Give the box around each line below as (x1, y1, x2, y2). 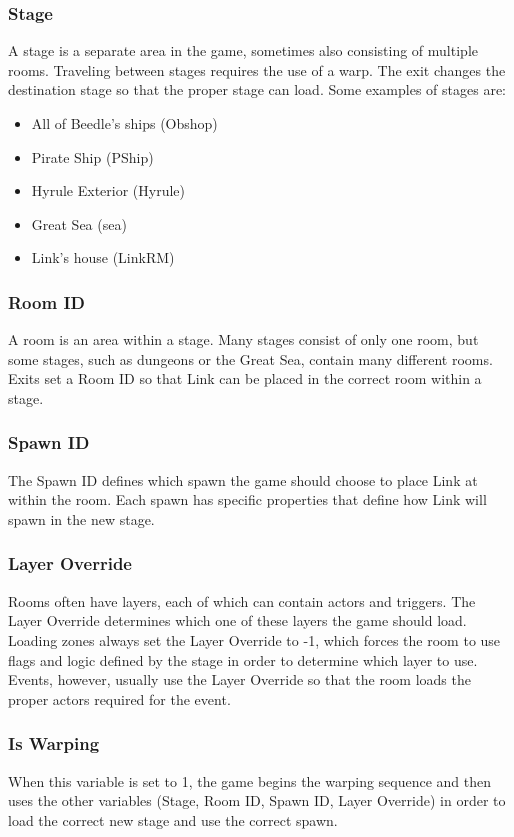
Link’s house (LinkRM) (31, 247, 175, 268)
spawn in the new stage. (8, 508, 155, 529)
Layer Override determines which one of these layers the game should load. (8, 610, 467, 631)
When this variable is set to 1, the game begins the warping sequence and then (8, 770, 492, 791)
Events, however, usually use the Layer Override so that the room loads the (8, 669, 471, 690)
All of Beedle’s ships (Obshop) (31, 113, 218, 133)
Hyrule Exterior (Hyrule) (31, 180, 186, 201)
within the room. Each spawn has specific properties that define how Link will (8, 489, 487, 510)
